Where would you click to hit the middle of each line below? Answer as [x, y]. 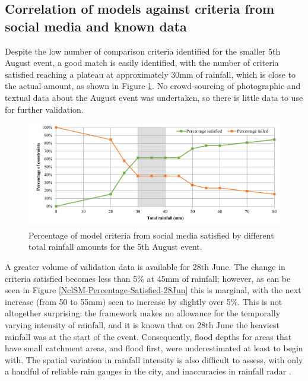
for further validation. [44, 109]
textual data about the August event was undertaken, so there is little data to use [154, 97]
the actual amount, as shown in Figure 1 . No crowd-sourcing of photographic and [153, 86]
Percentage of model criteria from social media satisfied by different [151, 235]
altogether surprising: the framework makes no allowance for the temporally [143, 313]
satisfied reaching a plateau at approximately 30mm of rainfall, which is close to [150, 74]
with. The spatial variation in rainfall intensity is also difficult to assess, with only [154, 359]
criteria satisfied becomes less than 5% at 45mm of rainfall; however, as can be [148, 278]
